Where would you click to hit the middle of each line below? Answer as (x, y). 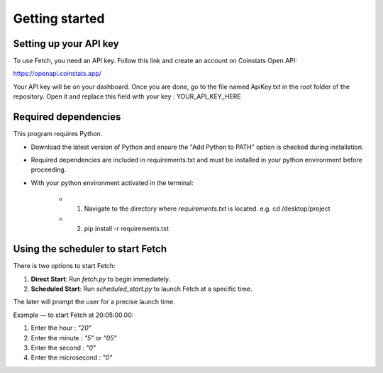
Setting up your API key (66, 44)
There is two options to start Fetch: (64, 266)
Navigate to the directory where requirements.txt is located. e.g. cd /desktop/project (207, 208)
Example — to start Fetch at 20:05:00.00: (73, 315)
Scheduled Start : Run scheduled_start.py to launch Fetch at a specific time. (141, 289)
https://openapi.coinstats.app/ (57, 74)
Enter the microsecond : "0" (72, 357)
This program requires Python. (58, 134)
